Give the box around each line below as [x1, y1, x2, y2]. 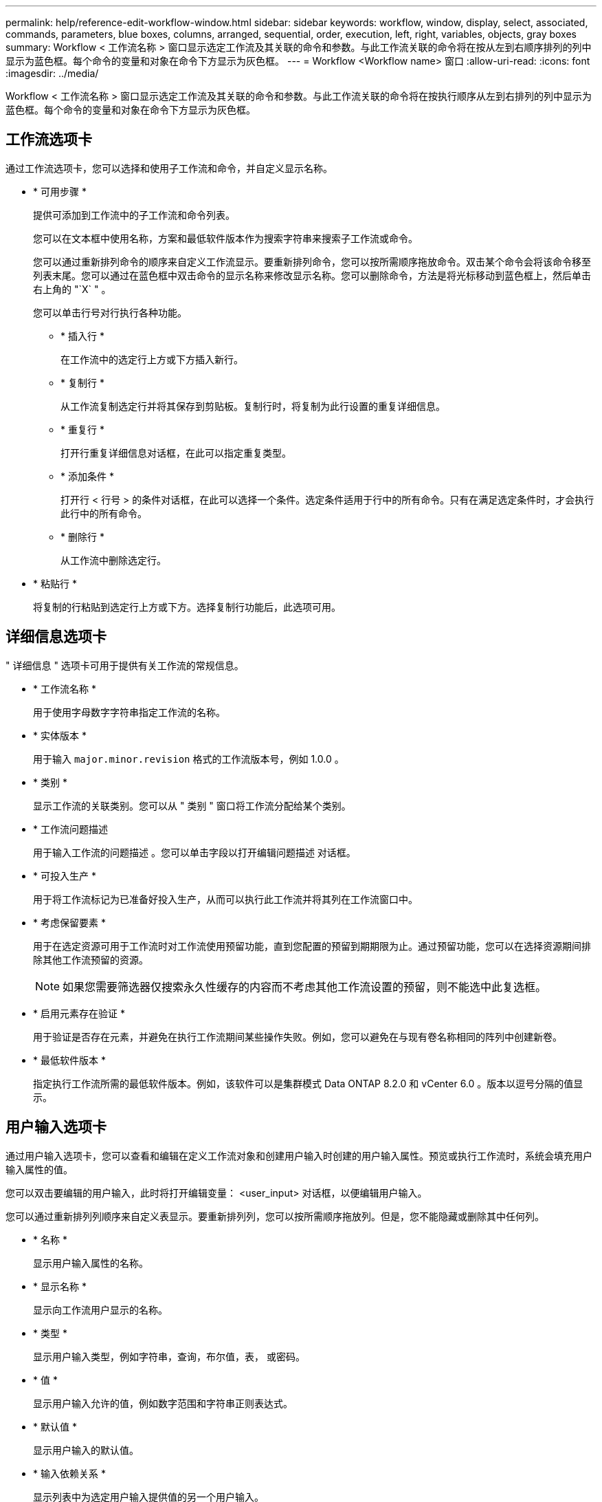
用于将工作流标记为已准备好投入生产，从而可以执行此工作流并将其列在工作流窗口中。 [33, 893, 418, 905]
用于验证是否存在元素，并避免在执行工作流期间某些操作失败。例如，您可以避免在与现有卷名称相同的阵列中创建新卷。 [33, 1030, 562, 1043]
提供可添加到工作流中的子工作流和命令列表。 [33, 208, 235, 221]
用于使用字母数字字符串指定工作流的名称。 [33, 706, 225, 718]
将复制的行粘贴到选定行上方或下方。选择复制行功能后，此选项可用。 [33, 600, 341, 613]
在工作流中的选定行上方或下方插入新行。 [60, 353, 243, 365]
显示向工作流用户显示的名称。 [33, 1303, 168, 1316]
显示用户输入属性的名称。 [33, 1256, 148, 1269]
